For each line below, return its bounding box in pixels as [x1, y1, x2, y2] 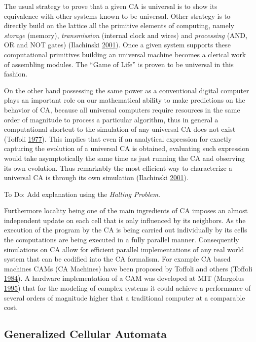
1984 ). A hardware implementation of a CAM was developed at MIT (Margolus [4, 273, 245, 283]
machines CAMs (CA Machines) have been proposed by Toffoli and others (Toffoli [4, 263, 253, 273]
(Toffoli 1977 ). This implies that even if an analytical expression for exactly [4, 133, 232, 144]
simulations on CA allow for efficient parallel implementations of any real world [4, 244, 244, 254]
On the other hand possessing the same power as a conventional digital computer [4, 85, 249, 95]
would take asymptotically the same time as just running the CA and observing [4, 152, 245, 163]
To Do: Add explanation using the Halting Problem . [4, 189, 160, 199]
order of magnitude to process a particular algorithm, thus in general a [4, 114, 219, 124]
